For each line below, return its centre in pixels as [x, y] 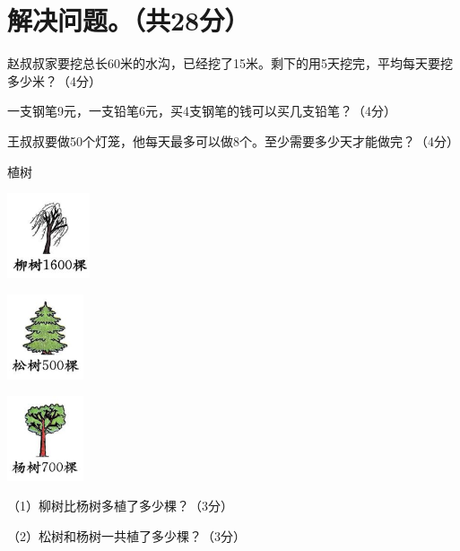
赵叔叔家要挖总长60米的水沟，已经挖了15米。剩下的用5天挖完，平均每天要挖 [230, 63]
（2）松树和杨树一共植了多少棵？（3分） [126, 535]
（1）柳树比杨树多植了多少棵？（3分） [120, 506]
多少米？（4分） [54, 80]
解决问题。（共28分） [129, 20]
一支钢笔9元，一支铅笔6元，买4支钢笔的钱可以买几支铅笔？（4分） [202, 111]
